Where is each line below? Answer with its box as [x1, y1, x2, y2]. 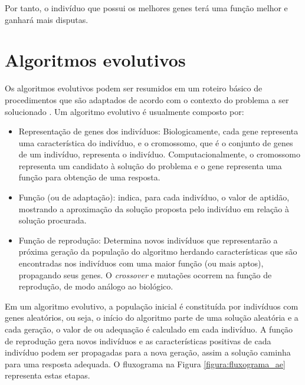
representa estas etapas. [5, 369, 90, 381]
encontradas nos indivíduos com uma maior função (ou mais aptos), [18, 257, 264, 269]
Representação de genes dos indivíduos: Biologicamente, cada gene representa [18, 125, 299, 137]
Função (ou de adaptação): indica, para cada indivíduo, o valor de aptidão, [18, 191, 290, 203]
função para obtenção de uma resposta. [18, 171, 160, 183]
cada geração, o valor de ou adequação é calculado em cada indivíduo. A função [5, 323, 293, 335]
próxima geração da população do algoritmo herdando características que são [18, 245, 297, 258]
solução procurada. [18, 214, 87, 226]
